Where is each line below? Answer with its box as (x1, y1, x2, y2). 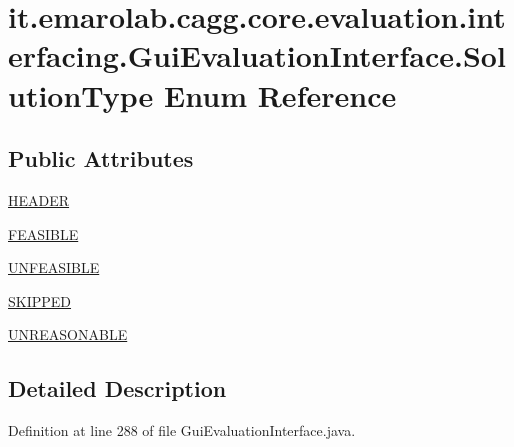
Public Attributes (8, 143, 194, 174)
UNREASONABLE (8, 324, 128, 345)
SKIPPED (8, 290, 72, 311)
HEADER (8, 189, 70, 210)
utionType (8, 74, 154, 115)
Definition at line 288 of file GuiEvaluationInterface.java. (8, 420, 356, 441)
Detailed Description (8, 373, 227, 404)
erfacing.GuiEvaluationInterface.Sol (8, 35, 506, 76)
